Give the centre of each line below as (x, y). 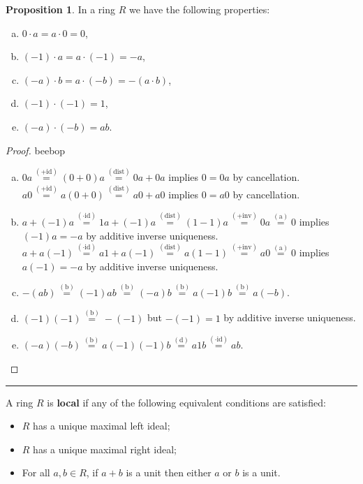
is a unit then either (169, 472)
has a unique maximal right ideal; (105, 449)
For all (36, 472)
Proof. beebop (36, 150)
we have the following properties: (199, 9)
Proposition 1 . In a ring (60, 9)
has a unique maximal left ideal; (102, 426)
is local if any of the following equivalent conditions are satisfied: (186, 402)
